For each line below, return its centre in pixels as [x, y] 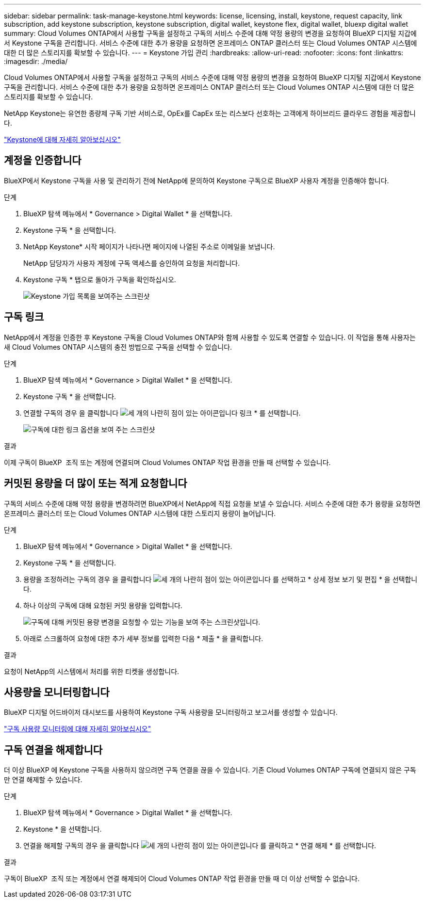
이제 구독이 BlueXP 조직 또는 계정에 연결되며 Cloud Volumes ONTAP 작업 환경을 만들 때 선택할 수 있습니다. [167, 462]
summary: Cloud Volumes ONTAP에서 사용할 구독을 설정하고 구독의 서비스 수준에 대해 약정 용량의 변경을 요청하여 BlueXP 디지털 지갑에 [210, 33]
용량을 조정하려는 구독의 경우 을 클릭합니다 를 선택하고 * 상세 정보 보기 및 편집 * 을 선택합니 [221, 579]
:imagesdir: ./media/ [36, 61]
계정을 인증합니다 [43, 161]
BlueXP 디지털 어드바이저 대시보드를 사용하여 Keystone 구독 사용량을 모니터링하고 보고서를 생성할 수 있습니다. [171, 712]
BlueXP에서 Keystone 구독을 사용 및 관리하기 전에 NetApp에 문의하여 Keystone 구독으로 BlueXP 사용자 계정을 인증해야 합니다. [196, 180]
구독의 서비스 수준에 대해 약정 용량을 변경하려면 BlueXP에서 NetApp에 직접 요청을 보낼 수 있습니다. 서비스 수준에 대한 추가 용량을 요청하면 [212, 503]
